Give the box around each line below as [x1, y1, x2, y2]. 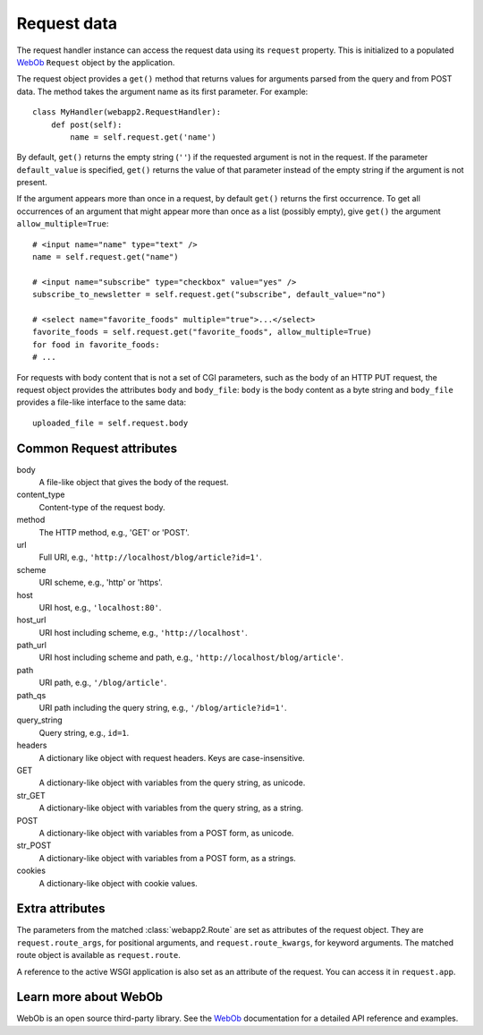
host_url [16, 614, 47, 626]
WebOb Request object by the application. [16, 56, 175, 67]
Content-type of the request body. [38, 501, 165, 512]
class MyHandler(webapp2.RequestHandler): [32, 107, 222, 117]
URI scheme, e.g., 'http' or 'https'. [38, 577, 163, 588]
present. [16, 177, 48, 188]
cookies [16, 865, 47, 877]
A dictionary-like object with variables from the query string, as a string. [38, 802, 304, 814]
